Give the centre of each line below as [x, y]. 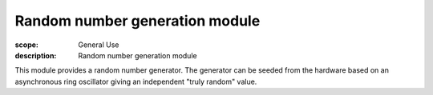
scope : [27, 45]
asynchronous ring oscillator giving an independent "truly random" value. [136, 81]
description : [36, 55]
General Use [99, 45]
